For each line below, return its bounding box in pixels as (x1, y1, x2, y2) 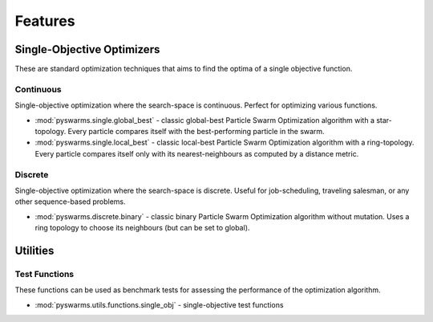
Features (14, 12, 75, 30)
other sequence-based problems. (14, 197, 126, 206)
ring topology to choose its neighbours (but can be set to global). (34, 223, 250, 233)
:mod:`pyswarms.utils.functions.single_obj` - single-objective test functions (34, 300, 284, 309)
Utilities (14, 243, 55, 257)
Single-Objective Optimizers (14, 43, 160, 56)
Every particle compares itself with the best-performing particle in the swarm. (67, 126, 325, 136)
